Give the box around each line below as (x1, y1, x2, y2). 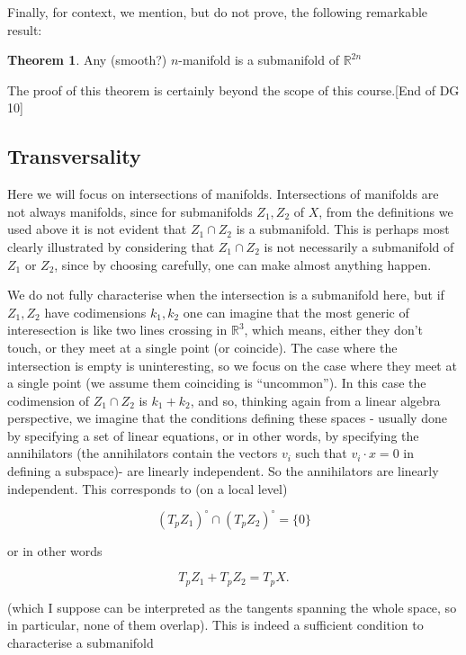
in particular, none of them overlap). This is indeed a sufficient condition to (7, 615, 424, 634)
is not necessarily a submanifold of (264, 237, 454, 256)
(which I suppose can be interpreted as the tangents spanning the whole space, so (7, 597, 457, 616)
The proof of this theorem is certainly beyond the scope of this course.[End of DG (7, 80, 460, 99)
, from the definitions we (318, 202, 453, 220)
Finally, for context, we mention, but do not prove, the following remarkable (7, 3, 428, 21)
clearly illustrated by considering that (7, 237, 215, 256)
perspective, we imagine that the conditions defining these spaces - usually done (7, 408, 447, 427)
